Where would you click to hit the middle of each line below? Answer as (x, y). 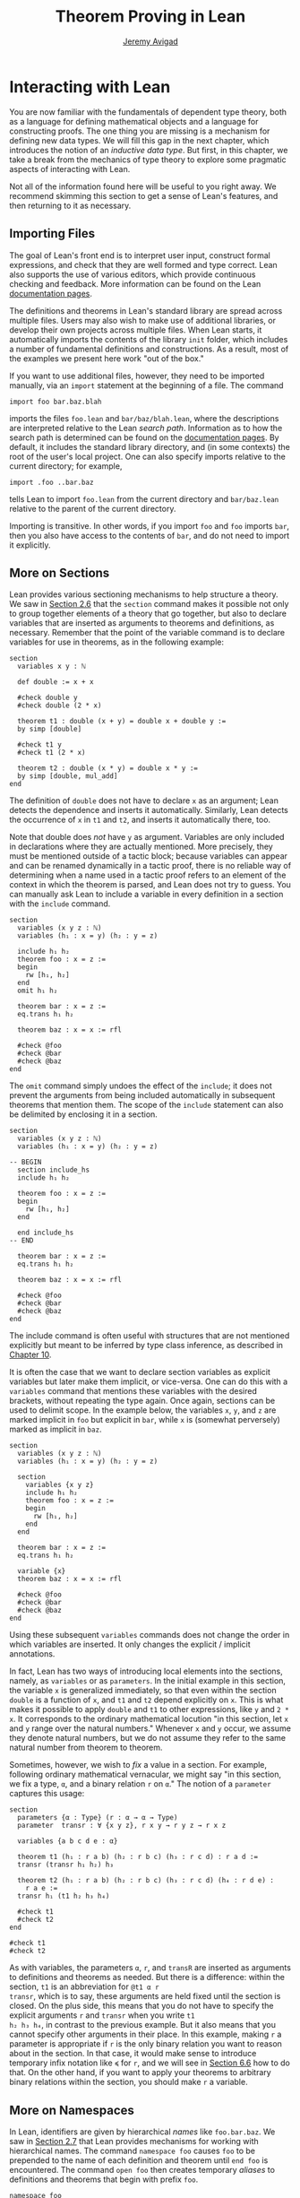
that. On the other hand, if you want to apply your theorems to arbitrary (140, 2073)
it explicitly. (30, 545)
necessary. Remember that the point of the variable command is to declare (147, 633)
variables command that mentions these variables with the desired (133, 1391)
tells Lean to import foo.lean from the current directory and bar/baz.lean (144, 498)
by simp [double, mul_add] (68, 776)
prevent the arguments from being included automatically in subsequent (142, 1095)
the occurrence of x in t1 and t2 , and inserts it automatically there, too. (140, 820)
